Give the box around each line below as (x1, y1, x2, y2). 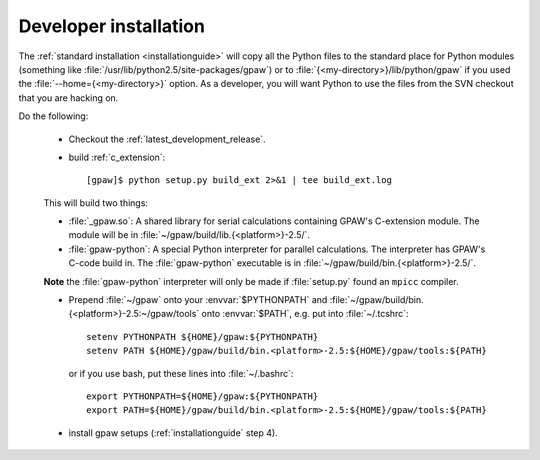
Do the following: (18, 110, 89, 122)
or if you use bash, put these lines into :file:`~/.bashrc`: (68, 367, 294, 379)
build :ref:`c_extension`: (68, 151, 166, 163)
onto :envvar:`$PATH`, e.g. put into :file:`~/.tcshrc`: (201, 308, 409, 320)
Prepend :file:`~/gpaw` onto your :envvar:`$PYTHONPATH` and (68, 294, 328, 306)
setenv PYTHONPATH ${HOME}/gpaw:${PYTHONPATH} (86, 331, 319, 342)
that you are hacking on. (18, 91, 119, 104)
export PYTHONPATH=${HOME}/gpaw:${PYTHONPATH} (86, 390, 319, 402)
